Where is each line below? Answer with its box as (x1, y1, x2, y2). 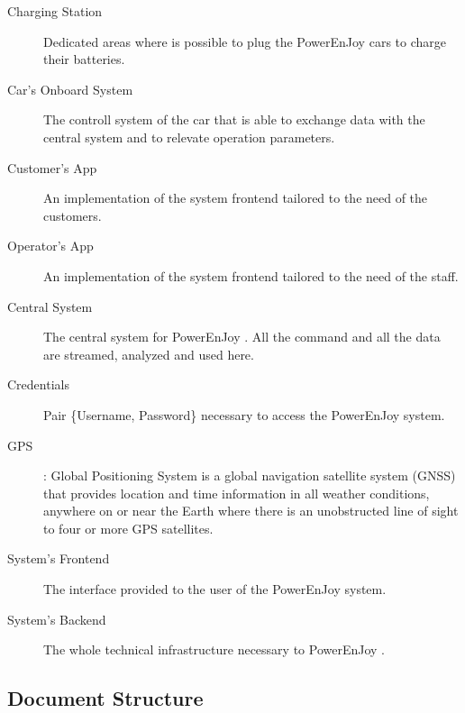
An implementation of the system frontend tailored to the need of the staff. (43, 266, 459, 285)
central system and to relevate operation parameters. (43, 127, 335, 146)
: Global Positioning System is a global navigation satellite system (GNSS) (43, 466, 456, 485)
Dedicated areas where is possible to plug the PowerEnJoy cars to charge (43, 32, 446, 50)
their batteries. (43, 50, 125, 69)
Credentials (7, 375, 69, 394)
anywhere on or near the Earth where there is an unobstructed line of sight (43, 501, 459, 520)
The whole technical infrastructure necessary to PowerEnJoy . (43, 640, 385, 659)
